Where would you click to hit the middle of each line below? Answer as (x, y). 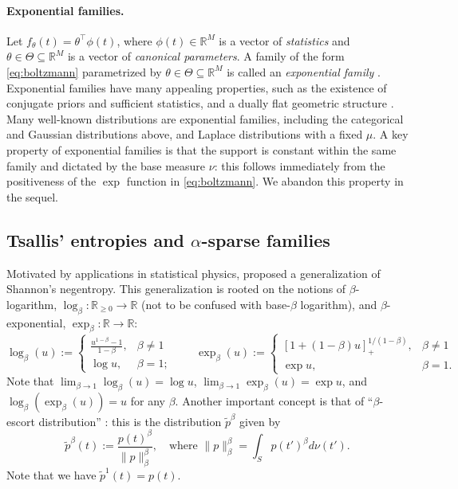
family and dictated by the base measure (106, 165)
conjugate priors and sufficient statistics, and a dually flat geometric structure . (200, 103)
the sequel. (33, 196)
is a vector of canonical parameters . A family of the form (206, 56)
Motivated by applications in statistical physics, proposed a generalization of (193, 273)
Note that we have (51, 474)
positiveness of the (51, 181)
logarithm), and (339, 304)
